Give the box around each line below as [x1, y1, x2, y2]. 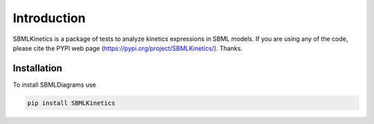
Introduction [12, 10, 86, 26]
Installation [12, 62, 62, 74]
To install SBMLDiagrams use [12, 80, 96, 89]
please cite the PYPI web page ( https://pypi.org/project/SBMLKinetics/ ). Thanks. [12, 44, 242, 52]
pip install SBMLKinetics [27, 99, 116, 107]
